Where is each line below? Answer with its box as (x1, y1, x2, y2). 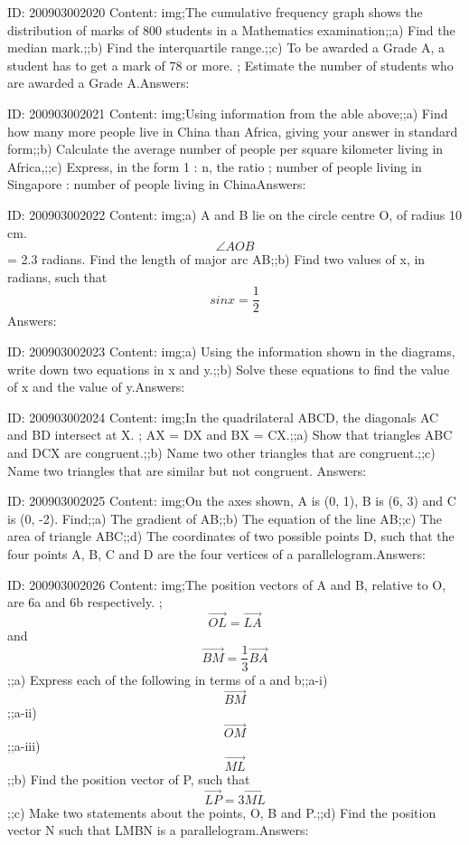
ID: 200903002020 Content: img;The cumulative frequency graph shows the (7, 3, 423, 21)
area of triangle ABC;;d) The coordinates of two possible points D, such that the (7, 527, 455, 546)
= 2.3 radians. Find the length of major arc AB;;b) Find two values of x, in (7, 250, 426, 269)
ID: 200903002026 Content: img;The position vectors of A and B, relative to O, (7, 574, 446, 593)
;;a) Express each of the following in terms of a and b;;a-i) (7, 669, 328, 688)
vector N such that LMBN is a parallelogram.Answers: (7, 821, 309, 840)
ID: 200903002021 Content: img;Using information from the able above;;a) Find (7, 103, 448, 122)
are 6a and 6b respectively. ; (7, 593, 163, 612)
